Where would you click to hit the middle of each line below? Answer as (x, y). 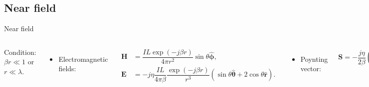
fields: (67, 68)
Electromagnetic (83, 59)
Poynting (314, 59)
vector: (311, 68)
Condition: (20, 52)
